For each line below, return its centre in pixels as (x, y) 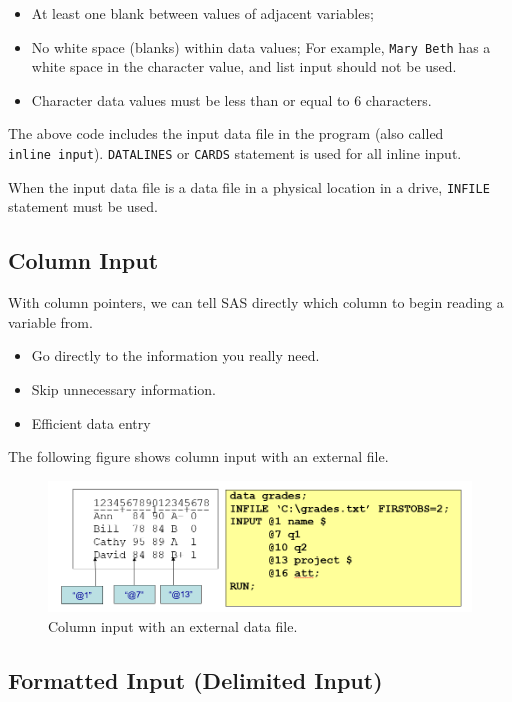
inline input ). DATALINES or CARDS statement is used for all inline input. (235, 153)
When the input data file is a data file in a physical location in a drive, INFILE (249, 186)
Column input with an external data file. (173, 625)
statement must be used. (83, 206)
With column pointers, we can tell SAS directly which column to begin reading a (256, 302)
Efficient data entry (91, 422)
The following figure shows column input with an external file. (198, 456)
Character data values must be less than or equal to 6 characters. (231, 99)
